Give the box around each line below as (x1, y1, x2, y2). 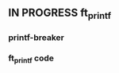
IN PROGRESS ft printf (8, 6, 112, 22)
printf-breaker (8, 31, 65, 42)
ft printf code (8, 53, 54, 65)
